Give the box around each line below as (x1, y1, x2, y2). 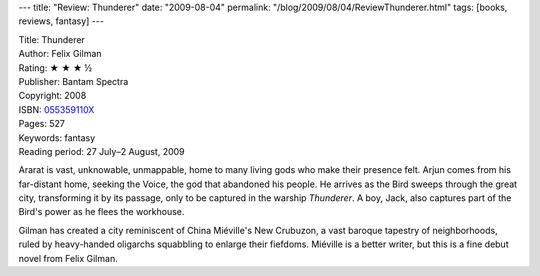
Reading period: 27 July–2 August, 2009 (18, 145, 185, 157)
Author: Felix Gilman (18, 48, 102, 60)
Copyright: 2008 (18, 90, 87, 102)
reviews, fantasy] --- (18, 15, 105, 27)
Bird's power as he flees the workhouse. (18, 206, 185, 218)
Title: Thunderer (18, 33, 85, 45)
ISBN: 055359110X (18, 103, 95, 115)
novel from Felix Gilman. (18, 252, 119, 264)
